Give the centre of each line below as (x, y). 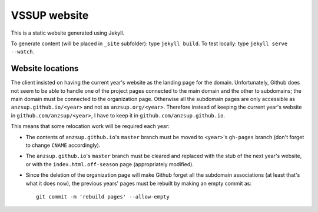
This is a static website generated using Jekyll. (68, 33)
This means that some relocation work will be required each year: (90, 126)
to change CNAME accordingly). (63, 145)
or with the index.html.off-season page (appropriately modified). (110, 164)
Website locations (45, 68)
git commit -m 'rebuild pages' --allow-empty (103, 196)
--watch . (23, 52)
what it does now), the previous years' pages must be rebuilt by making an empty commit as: (138, 183)
